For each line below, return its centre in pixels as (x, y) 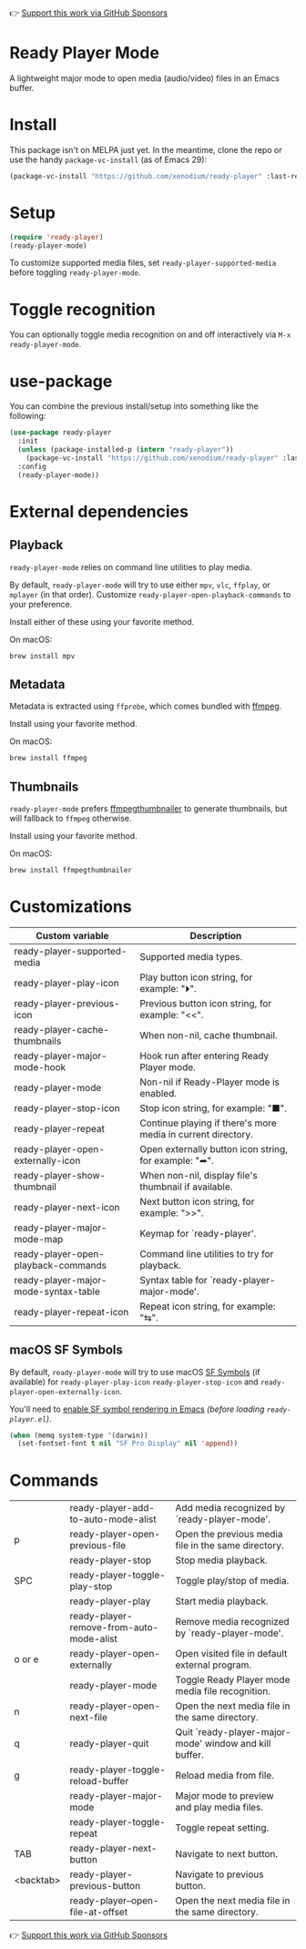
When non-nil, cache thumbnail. (209, 1035)
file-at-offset (99, 1913)
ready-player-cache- (61, 1029)
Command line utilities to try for (207, 1253)
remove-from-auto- (114, 1628)
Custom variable (72, 935)
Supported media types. (191, 956)
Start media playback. (222, 1601)
